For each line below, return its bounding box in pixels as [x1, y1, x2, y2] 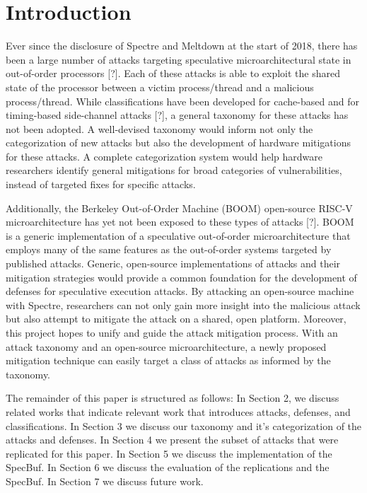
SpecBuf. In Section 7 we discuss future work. [6, 473, 204, 488]
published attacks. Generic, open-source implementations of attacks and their [6, 256, 341, 271]
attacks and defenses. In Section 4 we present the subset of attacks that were [6, 432, 339, 447]
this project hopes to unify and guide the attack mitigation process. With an [6, 325, 338, 340]
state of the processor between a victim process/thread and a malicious [6, 79, 314, 94]
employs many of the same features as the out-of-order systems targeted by [6, 242, 332, 257]
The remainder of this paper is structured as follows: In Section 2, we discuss [6, 390, 339, 405]
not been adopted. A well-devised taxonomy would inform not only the [6, 121, 313, 136]
